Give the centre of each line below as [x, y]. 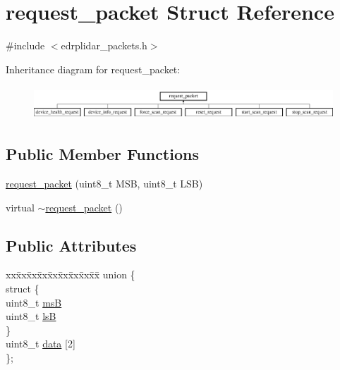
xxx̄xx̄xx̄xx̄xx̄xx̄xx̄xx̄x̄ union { [71, 275]
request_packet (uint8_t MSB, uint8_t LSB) [104, 184]
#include [25, 45]
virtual [20, 207]
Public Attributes [71, 245]
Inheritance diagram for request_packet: [93, 69]
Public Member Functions [102, 154]
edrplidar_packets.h [104, 45]
